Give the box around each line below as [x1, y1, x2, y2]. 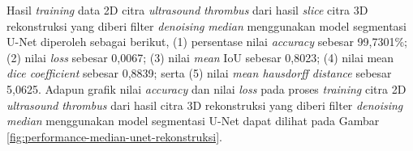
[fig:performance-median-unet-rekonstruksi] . [6, 128, 222, 145]
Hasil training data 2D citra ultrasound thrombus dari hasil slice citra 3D [6, 2, 368, 18]
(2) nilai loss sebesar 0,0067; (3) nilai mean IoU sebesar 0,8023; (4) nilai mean [6, 48, 394, 65]
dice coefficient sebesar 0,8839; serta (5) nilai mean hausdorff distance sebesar [6, 65, 392, 82]
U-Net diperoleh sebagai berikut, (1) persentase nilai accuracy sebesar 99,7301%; [6, 33, 407, 50]
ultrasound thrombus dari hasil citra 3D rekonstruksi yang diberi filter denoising [6, 96, 403, 113]
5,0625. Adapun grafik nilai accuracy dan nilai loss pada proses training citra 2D [6, 80, 407, 97]
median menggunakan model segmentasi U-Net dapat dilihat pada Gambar [6, 112, 380, 129]
